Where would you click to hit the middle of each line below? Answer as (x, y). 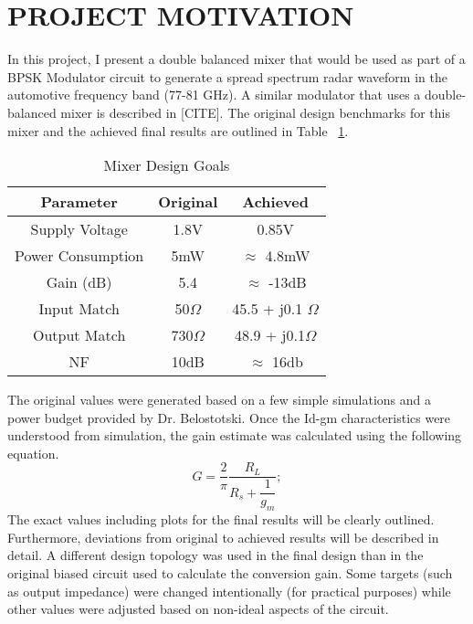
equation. (33, 453)
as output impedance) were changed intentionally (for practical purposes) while (229, 591)
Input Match (79, 309)
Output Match (79, 335)
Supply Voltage (79, 229)
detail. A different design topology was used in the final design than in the (215, 555)
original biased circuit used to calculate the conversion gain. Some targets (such (230, 573)
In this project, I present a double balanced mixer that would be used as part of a (236, 59)
